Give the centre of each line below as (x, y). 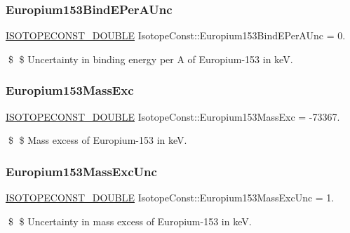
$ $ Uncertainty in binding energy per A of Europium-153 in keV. (150, 59)
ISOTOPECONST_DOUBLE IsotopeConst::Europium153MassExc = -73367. (173, 116)
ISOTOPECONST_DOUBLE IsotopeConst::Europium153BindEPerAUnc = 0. (176, 35)
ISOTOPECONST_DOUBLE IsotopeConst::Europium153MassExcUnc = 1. (170, 198)
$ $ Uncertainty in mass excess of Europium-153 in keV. (130, 221)
